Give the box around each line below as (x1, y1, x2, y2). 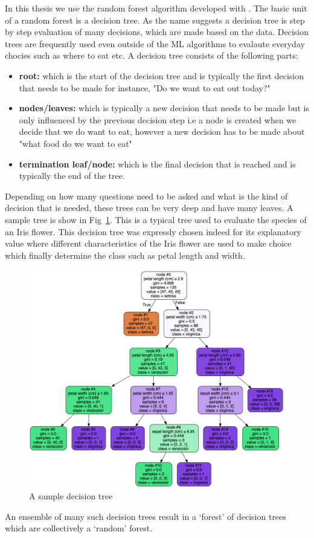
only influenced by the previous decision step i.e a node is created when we (19, 113, 296, 126)
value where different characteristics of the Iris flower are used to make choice (5, 237, 292, 250)
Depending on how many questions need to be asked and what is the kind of (5, 189, 288, 202)
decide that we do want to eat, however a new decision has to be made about (19, 125, 305, 138)
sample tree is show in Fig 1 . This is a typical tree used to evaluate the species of (5, 213, 307, 225)
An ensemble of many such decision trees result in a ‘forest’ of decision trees (5, 510, 286, 522)
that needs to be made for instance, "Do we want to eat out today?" (19, 81, 271, 94)
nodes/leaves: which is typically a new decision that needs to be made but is (19, 102, 309, 114)
